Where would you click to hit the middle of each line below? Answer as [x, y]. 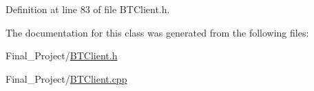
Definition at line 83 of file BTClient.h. [88, 9]
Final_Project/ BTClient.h [62, 55]
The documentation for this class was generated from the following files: [157, 32]
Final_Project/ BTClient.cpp [66, 78]
